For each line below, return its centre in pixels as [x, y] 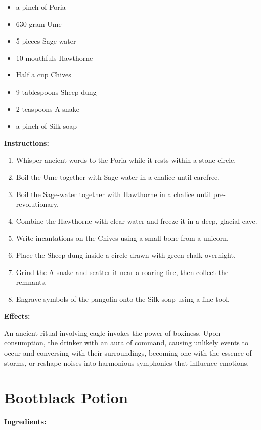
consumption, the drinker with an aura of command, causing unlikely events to [126, 343]
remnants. [31, 282]
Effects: [17, 316]
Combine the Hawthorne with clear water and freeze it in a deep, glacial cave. [137, 221]
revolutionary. [37, 204]
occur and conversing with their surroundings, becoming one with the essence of [128, 353]
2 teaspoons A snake [48, 109]
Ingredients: [25, 422]
